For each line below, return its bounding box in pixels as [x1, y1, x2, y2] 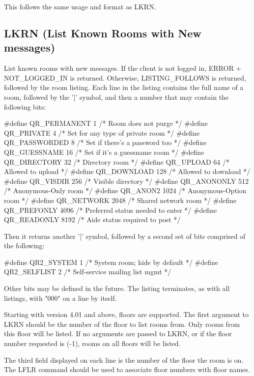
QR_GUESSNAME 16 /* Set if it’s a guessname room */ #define [4, 146, 204, 157]
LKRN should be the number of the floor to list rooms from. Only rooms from [4, 318, 240, 329]
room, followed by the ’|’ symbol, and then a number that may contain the [4, 91, 229, 102]
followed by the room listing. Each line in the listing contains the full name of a [4, 82, 244, 92]
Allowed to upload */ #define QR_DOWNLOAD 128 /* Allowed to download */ [4, 166, 251, 176]
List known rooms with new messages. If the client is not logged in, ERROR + [4, 63, 242, 73]
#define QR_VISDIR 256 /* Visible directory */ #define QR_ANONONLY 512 [4, 175, 249, 186]
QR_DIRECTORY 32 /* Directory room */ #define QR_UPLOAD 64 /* [4, 156, 229, 167]
